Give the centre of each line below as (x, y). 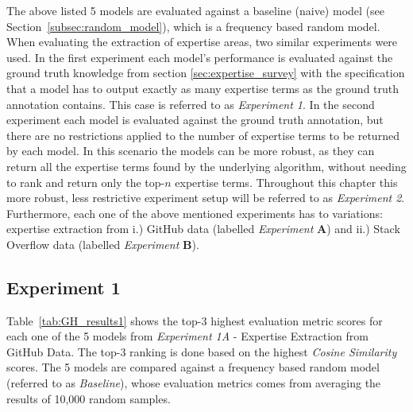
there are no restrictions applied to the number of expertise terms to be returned (203, 135)
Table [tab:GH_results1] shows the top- (104, 320)
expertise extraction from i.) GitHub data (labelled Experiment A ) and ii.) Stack (203, 229)
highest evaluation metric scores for (297, 320)
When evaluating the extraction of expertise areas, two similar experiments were (202, 42)
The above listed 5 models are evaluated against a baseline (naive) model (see (195, 10)
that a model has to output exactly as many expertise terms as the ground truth (203, 88)
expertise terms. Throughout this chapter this (286, 182)
